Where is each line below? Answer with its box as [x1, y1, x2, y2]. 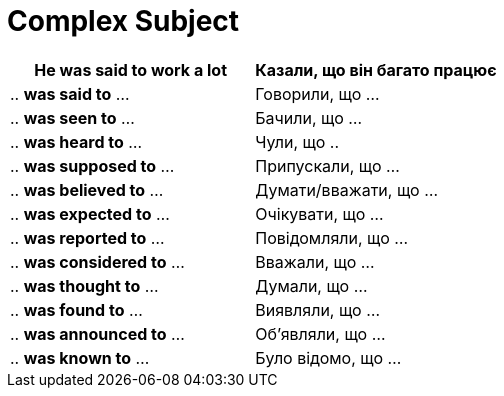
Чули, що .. [255, 131, 340, 152]
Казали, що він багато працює [255, 59, 497, 80]
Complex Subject [7, 4, 240, 38]
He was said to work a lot [34, 59, 228, 80]
